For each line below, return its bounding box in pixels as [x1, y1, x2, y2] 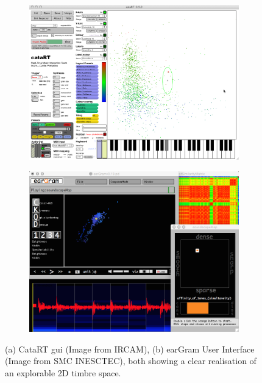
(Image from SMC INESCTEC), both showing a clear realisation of [5, 354, 257, 367]
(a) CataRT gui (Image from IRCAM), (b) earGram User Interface [5, 342, 255, 355]
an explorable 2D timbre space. [5, 367, 121, 379]
